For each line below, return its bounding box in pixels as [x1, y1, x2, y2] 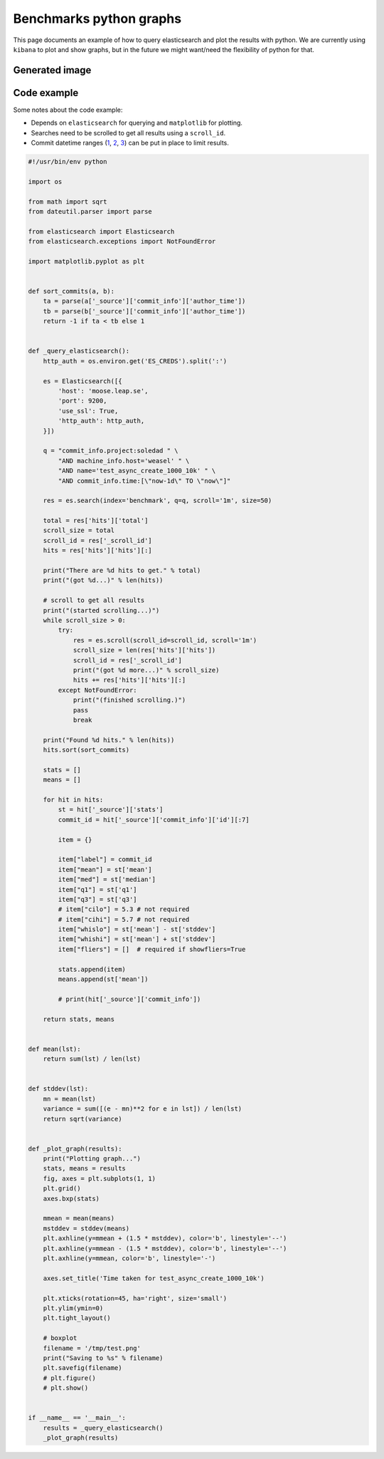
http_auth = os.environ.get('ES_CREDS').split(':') [43, 357, 228, 365]
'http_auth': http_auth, [58, 417, 145, 425]
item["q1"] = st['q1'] [58, 886, 138, 893]
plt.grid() [43, 1185, 81, 1193]
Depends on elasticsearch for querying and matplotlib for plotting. [31, 118, 243, 128]
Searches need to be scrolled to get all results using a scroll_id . [31, 128, 226, 137]
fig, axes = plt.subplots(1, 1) [43, 1174, 156, 1183]
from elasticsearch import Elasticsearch [28, 227, 175, 235]
